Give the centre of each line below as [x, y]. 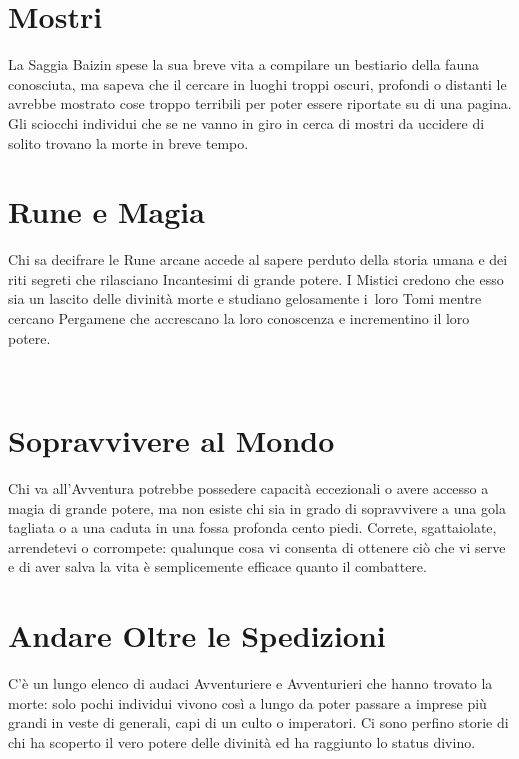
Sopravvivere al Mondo [171, 439]
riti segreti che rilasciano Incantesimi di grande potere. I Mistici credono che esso [256, 278]
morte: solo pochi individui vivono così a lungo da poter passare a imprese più [247, 702]
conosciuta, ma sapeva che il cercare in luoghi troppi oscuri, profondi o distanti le [257, 83]
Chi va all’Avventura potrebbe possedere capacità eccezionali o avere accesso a [248, 487]
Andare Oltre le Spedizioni [197, 635]
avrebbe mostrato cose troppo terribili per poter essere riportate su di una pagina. [260, 103]
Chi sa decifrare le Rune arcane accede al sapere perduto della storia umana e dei [258, 259]
